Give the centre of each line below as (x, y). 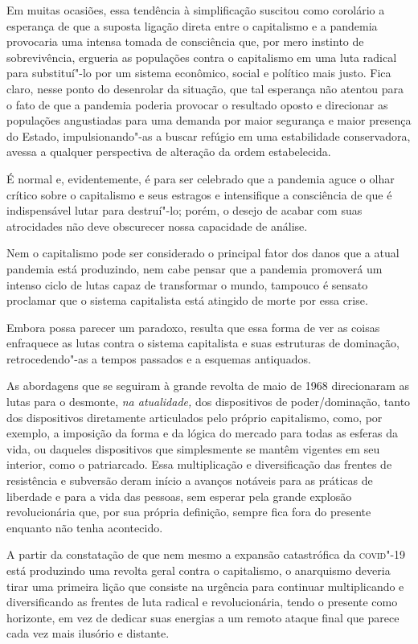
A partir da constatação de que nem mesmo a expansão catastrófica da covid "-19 (206, 554)
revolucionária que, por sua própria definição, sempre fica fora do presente (189, 512)
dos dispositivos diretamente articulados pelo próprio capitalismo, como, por (195, 417)
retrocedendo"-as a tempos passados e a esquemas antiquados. (159, 358)
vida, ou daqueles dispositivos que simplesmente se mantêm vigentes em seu (193, 448)
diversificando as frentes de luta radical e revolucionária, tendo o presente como (202, 602)
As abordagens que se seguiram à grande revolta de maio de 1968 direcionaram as (208, 386)
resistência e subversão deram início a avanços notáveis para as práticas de (190, 480)
